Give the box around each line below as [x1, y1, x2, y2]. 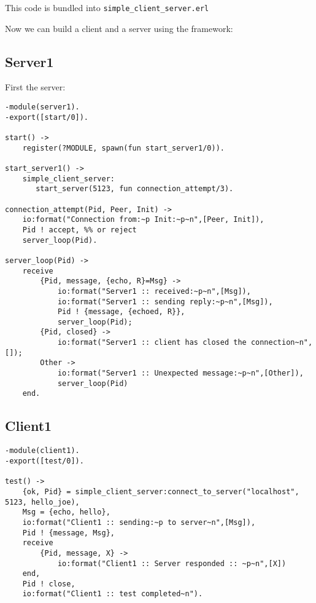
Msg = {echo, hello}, [22, 508, 110, 517]
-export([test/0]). [5, 456, 84, 465]
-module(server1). [5, 103, 80, 112]
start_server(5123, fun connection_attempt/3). [36, 184, 234, 194]
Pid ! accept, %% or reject [22, 225, 137, 234]
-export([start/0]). [5, 112, 89, 122]
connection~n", [250, 338, 313, 347]
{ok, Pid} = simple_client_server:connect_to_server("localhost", [22, 487, 299, 496]
